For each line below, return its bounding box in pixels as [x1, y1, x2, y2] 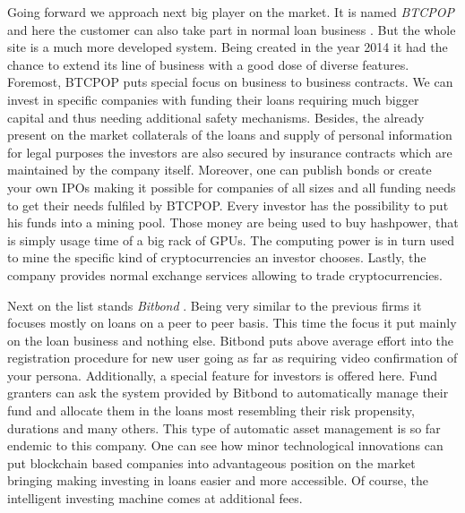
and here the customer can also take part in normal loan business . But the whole [7, 20, 456, 38]
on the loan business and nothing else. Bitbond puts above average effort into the [7, 330, 454, 349]
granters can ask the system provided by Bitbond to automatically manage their [7, 383, 449, 402]
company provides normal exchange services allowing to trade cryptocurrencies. [7, 265, 443, 284]
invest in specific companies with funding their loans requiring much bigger [7, 90, 419, 108]
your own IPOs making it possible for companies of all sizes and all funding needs [7, 177, 456, 196]
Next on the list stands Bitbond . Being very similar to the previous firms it [7, 295, 422, 314]
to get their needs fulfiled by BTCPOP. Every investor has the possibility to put [7, 195, 449, 214]
